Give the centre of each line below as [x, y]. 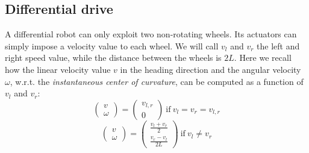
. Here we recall [263, 58]
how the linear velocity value [58, 69]
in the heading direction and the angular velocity [211, 69]
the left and [278, 45]
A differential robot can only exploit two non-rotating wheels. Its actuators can [151, 34]
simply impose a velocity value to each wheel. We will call [112, 45]
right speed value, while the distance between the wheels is [113, 58]
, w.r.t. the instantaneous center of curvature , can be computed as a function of [157, 81]
